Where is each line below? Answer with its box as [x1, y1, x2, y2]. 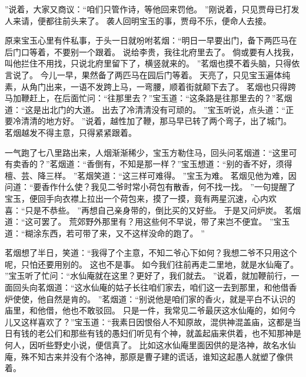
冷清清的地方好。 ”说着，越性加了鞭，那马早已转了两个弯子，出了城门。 [12, 115, 292, 127]
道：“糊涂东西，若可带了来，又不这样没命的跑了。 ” [5, 226, 205, 239]
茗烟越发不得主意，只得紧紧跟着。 [5, 126, 137, 138]
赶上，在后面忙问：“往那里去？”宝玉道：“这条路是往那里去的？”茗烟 [29, 92, 292, 104]
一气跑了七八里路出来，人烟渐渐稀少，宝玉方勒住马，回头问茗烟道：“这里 [5, 146, 289, 158]
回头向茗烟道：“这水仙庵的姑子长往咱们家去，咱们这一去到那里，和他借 [12, 281, 289, 293]
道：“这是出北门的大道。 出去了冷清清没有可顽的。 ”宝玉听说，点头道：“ [5, 103, 286, 115]
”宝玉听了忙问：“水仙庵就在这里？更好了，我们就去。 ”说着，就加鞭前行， [5, 269, 291, 282]
